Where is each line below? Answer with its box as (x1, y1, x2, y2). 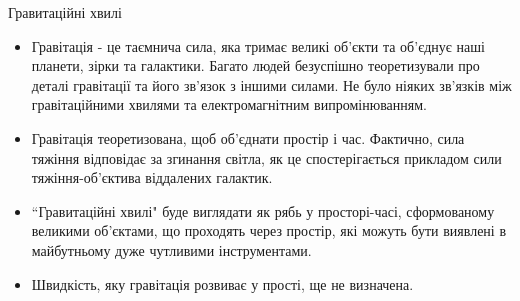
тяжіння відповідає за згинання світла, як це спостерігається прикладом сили (31, 147, 502, 168)
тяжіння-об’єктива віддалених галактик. (31, 167, 273, 188)
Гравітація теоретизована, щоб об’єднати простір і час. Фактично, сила (31, 127, 465, 148)
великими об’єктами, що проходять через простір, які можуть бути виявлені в (31, 220, 507, 241)
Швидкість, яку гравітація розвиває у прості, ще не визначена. (31, 273, 414, 294)
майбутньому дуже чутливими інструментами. (31, 239, 312, 260)
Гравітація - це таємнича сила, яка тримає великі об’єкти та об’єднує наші (31, 35, 485, 56)
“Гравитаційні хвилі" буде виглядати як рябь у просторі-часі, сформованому (31, 200, 495, 221)
